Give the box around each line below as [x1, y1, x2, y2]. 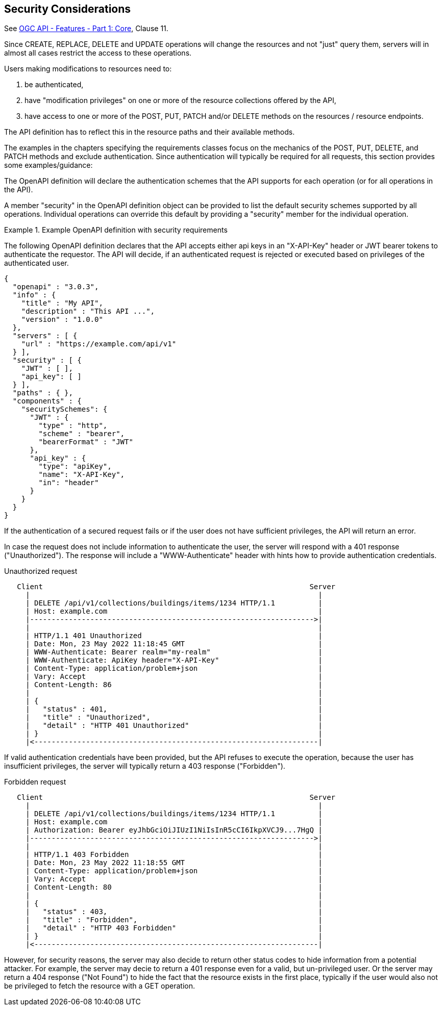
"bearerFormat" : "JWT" [38, 438, 133, 446]
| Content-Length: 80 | [26, 883, 323, 892]
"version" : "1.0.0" [21, 315, 103, 324]
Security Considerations [4, 3, 131, 15]
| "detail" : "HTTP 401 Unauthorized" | [26, 721, 323, 730]
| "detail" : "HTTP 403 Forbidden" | [26, 924, 323, 932]
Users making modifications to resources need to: [4, 64, 172, 73]
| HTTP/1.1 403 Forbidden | [26, 850, 323, 859]
